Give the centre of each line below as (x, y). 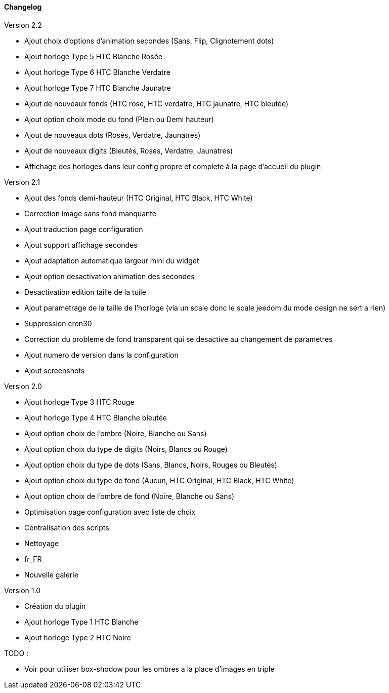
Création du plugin (55, 606)
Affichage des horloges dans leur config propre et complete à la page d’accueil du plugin (173, 166)
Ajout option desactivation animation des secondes (110, 276)
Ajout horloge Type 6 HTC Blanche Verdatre (97, 72)
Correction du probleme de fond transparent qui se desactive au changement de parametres (179, 339)
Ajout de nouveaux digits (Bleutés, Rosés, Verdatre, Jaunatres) (129, 150)
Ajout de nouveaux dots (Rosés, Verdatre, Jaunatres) (113, 135)
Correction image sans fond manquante (90, 213)
